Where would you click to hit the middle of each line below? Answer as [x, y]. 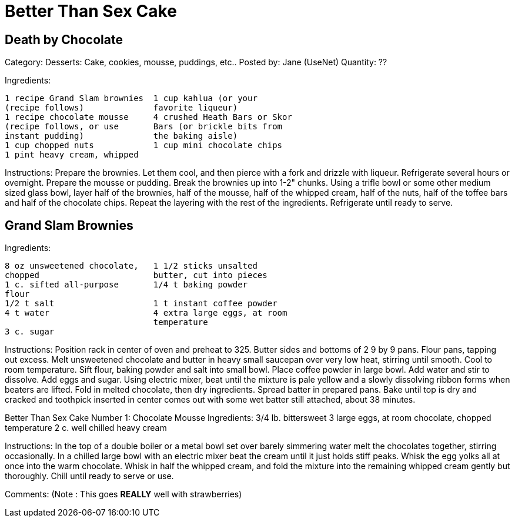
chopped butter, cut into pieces [136, 275]
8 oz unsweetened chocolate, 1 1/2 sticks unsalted [131, 266]
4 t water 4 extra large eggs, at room [146, 313]
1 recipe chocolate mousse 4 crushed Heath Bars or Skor [148, 117]
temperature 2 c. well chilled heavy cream [86, 428]
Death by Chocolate [64, 39]
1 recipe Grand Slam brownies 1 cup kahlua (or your [131, 98]
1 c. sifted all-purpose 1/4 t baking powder [126, 285]
